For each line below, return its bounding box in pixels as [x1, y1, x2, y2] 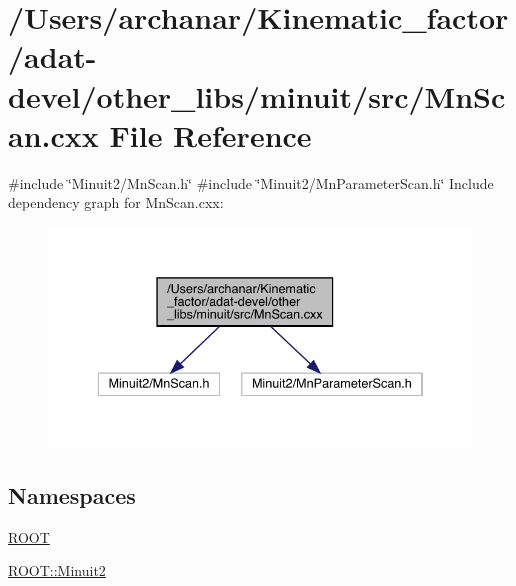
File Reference [109, 114, 312, 155]
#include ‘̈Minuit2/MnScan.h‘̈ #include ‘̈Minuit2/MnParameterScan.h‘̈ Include [8, 172, 494, 193]
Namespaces [8, 479, 136, 510]
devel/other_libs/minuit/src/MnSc [8, 75, 506, 116]
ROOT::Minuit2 [8, 560, 106, 581]
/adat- [8, 36, 97, 77]
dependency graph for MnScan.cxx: [8, 192, 224, 213]
